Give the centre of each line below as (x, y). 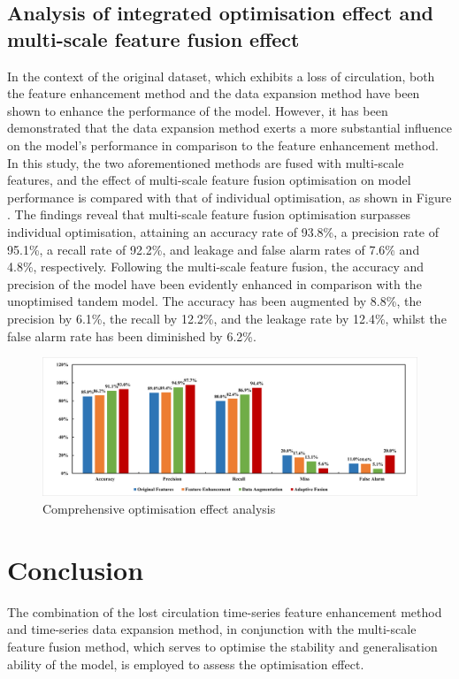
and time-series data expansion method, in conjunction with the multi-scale (212, 629)
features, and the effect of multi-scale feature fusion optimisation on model (209, 180)
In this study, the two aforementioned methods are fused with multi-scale (206, 162)
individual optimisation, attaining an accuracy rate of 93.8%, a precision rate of (223, 231)
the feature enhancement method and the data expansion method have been (214, 93)
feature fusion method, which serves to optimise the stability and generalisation (222, 646)
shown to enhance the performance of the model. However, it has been (198, 110)
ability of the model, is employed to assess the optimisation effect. (186, 664)
